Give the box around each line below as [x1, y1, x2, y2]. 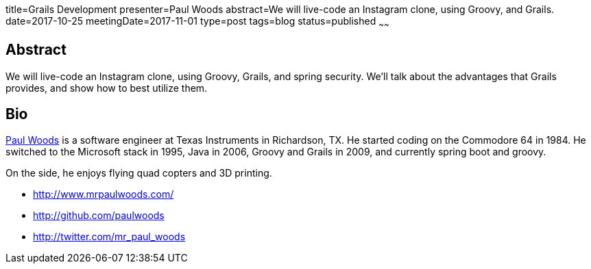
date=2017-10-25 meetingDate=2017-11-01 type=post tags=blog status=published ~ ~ [5, 15, 389, 29]
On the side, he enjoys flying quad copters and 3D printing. [5, 167, 272, 179]
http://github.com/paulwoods [33, 209, 165, 222]
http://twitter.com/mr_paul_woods [33, 231, 186, 243]
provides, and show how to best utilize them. [5, 81, 208, 94]
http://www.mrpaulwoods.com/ [33, 188, 174, 201]
